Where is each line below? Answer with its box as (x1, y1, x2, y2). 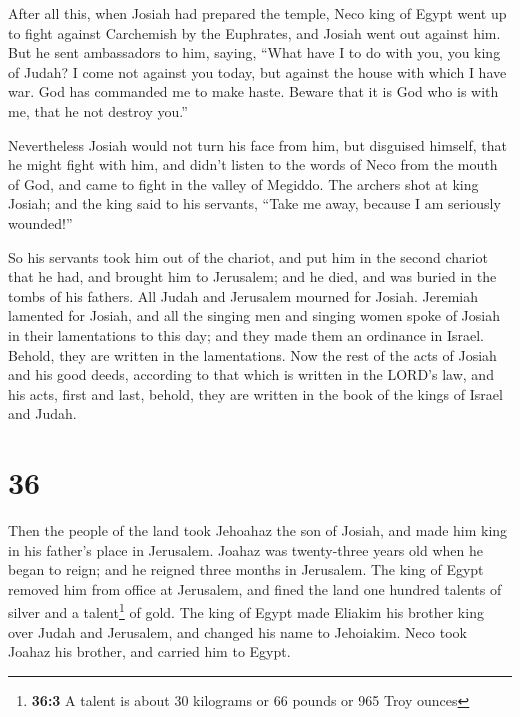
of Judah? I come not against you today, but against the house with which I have (8, 61, 507, 82)
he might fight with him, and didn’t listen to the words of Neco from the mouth (8, 154, 498, 175)
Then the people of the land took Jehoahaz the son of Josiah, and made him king (8, 520, 508, 540)
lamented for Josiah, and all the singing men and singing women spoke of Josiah (8, 305, 500, 326)
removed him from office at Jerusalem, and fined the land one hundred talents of (8, 578, 502, 599)
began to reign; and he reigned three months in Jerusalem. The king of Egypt (8, 559, 484, 580)
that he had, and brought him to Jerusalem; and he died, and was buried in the (8, 266, 497, 287)
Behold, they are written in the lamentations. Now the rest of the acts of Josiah (8, 344, 497, 365)
